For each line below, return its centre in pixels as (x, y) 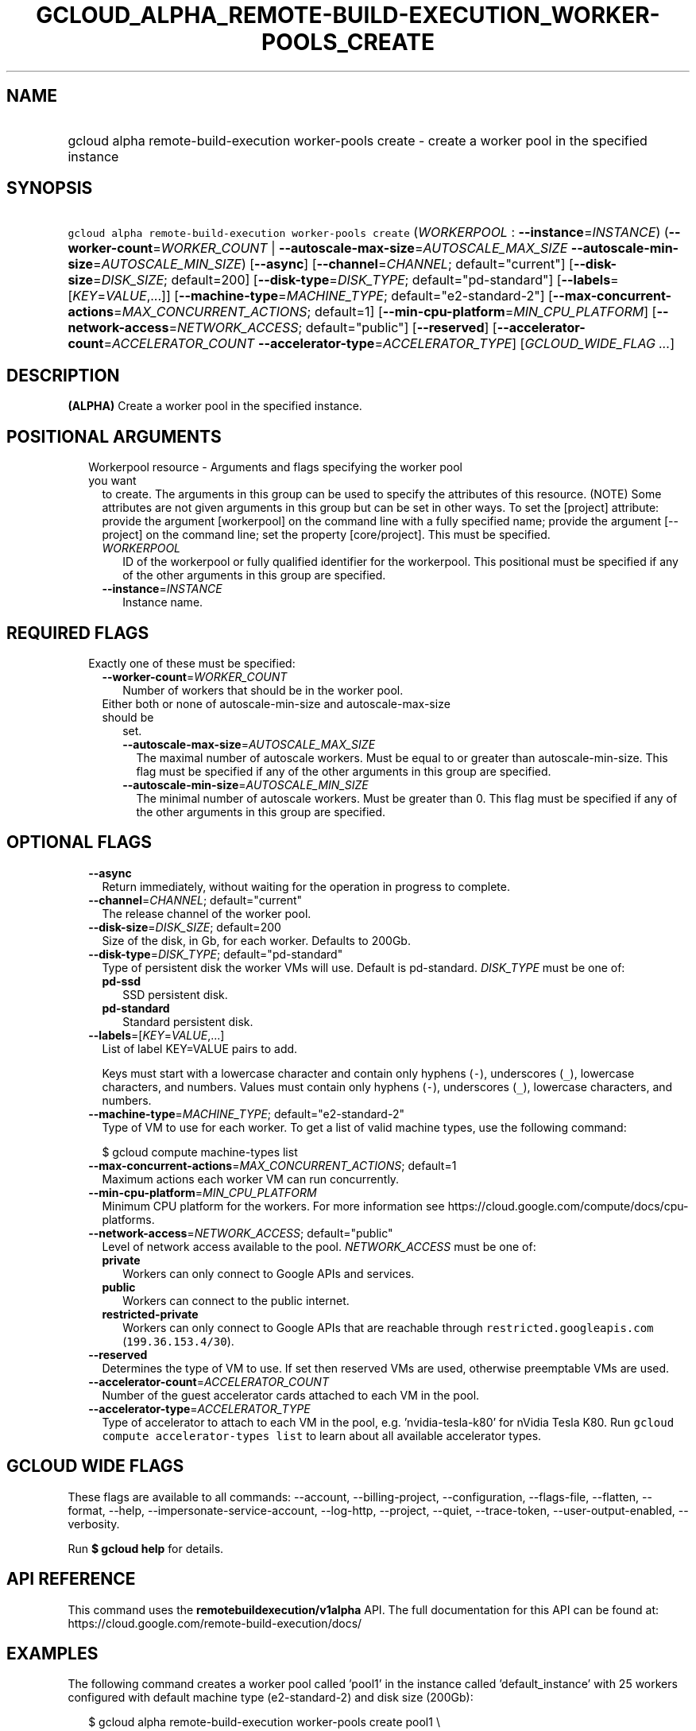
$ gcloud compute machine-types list (200, 1152)
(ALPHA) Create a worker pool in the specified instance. (215, 406)
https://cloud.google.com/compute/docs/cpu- (568, 1206)
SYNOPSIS (50, 188)
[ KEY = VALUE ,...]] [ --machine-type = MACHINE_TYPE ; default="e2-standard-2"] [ (310, 296)
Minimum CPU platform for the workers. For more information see (273, 1206)
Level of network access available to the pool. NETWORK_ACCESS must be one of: (319, 1246)
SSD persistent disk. (175, 994)
